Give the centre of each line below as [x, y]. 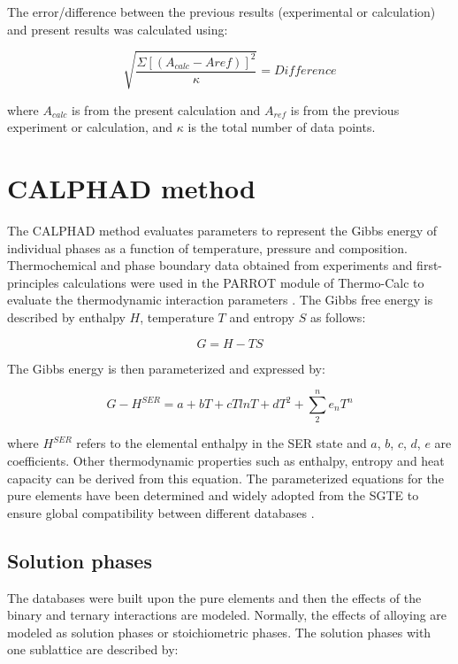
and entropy [262, 317]
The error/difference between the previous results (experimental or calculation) [221, 12]
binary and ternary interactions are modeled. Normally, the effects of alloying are [227, 615]
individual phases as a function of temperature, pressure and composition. [207, 247]
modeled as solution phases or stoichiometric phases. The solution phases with [219, 632]
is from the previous [345, 109]
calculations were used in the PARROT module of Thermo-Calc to [244, 282]
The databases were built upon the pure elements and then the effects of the [214, 597]
